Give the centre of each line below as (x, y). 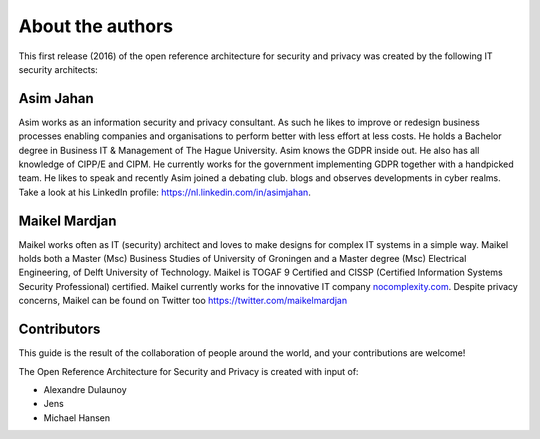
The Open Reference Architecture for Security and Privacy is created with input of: (188, 371)
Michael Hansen (77, 417)
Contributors (59, 329)
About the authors (96, 26)
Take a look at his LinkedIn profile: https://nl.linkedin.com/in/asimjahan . (165, 192)
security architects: (58, 69)
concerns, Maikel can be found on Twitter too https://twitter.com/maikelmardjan (183, 301)
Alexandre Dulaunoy (85, 389)
